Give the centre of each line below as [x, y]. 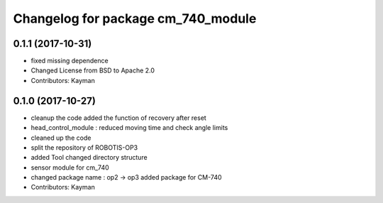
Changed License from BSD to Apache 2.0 [93, 70]
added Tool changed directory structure [89, 158]
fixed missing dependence [70, 61]
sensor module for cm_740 [70, 168]
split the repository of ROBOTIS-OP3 [84, 147]
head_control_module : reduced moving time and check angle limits [129, 128]
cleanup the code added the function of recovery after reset [119, 118]
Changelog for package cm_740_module [135, 18]
